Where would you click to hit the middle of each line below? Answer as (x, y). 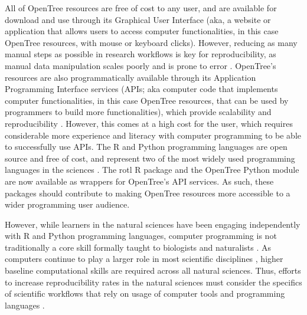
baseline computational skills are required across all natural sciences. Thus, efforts (153, 270)
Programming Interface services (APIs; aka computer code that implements (141, 89)
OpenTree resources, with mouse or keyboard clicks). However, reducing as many (151, 42)
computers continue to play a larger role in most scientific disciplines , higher (144, 259)
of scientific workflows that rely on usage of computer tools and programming (145, 293)
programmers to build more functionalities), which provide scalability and (138, 112)
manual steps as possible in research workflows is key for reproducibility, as (141, 54)
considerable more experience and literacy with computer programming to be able (153, 135)
